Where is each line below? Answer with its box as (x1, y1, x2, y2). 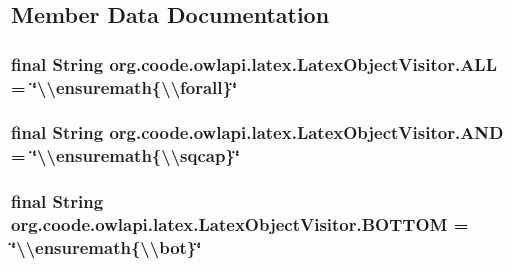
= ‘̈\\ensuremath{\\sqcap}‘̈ (11, 143, 240, 168)
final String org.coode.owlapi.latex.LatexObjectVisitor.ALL (11, 51, 497, 76)
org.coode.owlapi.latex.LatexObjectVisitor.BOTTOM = (11, 212, 469, 237)
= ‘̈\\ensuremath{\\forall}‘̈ (11, 74, 238, 99)
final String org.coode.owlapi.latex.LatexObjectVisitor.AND (11, 120, 504, 145)
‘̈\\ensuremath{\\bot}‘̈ (11, 235, 202, 260)
